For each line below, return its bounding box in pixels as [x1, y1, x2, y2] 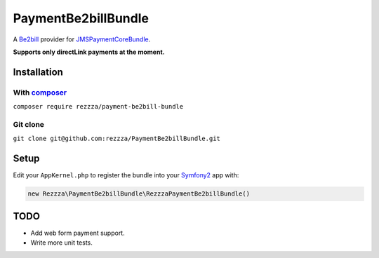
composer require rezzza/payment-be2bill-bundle [13, 102, 184, 111]
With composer [13, 88, 67, 97]
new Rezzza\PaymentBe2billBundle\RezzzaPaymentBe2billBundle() [27, 190, 251, 198]
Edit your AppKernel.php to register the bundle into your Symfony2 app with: [13, 171, 239, 179]
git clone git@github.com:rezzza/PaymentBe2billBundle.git [13, 135, 221, 143]
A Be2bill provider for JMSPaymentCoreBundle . [13, 35, 151, 43]
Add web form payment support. [30, 229, 126, 237]
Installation [13, 66, 63, 78]
